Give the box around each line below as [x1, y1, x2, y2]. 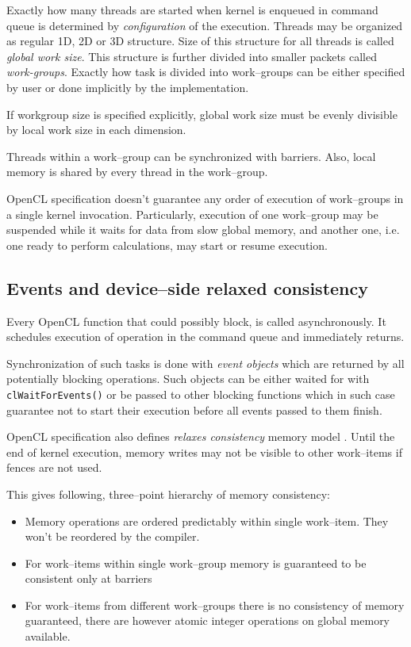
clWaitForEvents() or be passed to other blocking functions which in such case [6, 385, 395, 402]
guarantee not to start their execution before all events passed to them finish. [6, 401, 382, 418]
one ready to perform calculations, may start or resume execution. [6, 236, 328, 253]
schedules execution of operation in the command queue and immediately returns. [6, 328, 405, 345]
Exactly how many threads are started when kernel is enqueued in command [6, 2, 378, 17]
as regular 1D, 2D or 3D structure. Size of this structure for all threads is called [6, 33, 394, 49]
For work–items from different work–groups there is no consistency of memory [25, 596, 405, 613]
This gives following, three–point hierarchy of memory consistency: [6, 485, 331, 502]
